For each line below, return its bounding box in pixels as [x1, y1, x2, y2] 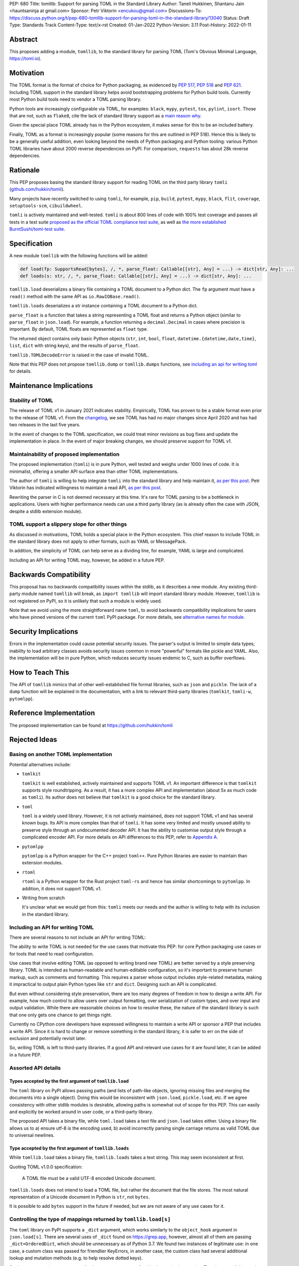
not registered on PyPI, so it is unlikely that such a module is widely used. [9, 598, 162, 604]
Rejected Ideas [9, 735, 58, 744]
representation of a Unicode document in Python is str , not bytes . [9, 1194, 150, 1200]
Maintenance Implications [9, 381, 93, 390]
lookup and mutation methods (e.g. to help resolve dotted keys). [9, 1255, 143, 1261]
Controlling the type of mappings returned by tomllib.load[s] [9, 1216, 171, 1223]
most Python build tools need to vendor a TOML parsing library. [9, 96, 141, 102]
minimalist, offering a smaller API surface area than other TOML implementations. [9, 468, 179, 474]
